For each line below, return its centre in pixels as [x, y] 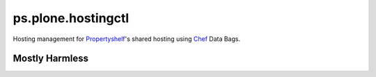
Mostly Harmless [50, 59]
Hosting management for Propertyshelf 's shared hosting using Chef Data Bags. [126, 39]
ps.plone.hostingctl [71, 18]
